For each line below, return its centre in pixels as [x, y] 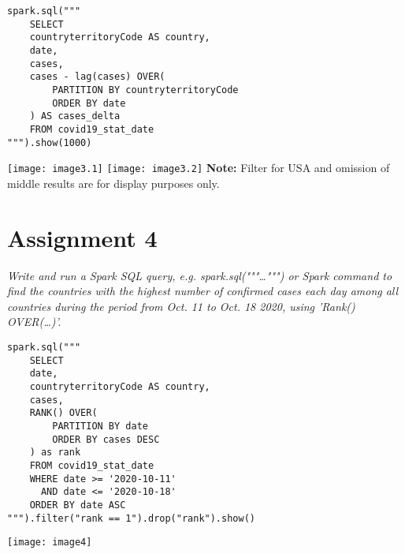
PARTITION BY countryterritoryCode [145, 90]
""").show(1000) [50, 142]
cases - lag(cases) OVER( [97, 77]
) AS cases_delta [75, 116]
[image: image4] [50, 543]
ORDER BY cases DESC [106, 439]
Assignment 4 [82, 237]
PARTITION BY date [100, 426]
